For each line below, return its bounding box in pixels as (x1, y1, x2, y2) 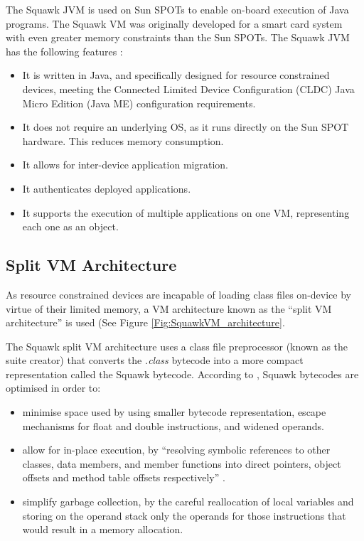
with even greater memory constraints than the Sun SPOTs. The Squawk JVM (6, 30, 350, 45)
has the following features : (6, 43, 123, 58)
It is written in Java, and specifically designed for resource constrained (22, 68, 330, 82)
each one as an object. (22, 219, 119, 234)
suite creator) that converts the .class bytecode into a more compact (6, 353, 304, 368)
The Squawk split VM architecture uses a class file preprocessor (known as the (6, 338, 348, 353)
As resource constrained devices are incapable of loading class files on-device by (6, 286, 351, 301)
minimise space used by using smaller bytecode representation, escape (22, 405, 326, 419)
